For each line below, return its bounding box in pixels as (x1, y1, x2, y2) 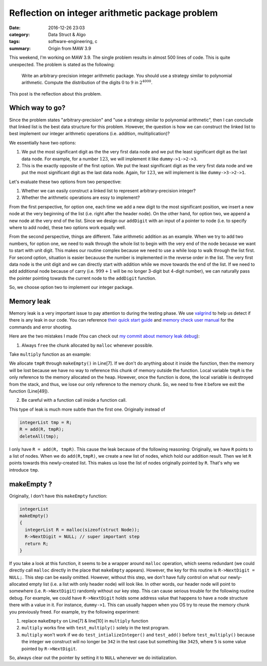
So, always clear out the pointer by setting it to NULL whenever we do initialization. (9, 655, 178, 661)
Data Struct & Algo (48, 31, 86, 37)
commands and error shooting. (9, 324, 73, 330)
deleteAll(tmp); (19, 433, 59, 439)
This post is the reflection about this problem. (9, 91, 102, 96)
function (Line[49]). (9, 388, 49, 394)
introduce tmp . (9, 467, 39, 473)
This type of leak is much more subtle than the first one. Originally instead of (9, 406, 166, 412)
